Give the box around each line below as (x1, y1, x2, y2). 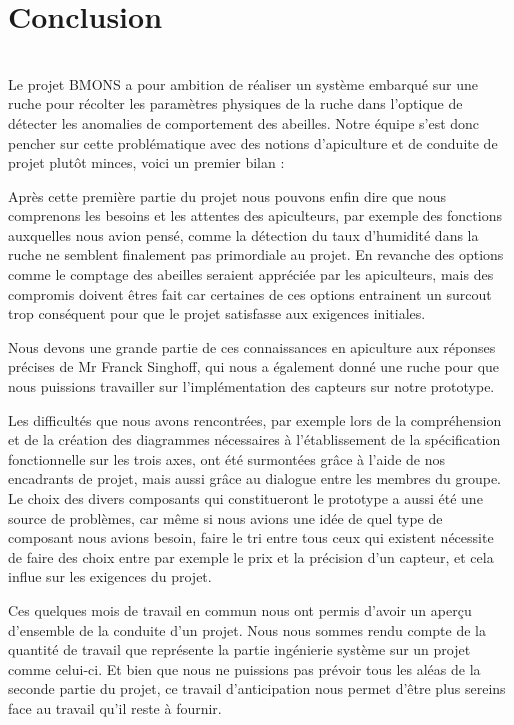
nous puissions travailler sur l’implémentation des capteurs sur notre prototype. (8, 376, 495, 397)
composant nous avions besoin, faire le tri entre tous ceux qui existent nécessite (8, 527, 494, 548)
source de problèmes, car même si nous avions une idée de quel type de (8, 507, 443, 528)
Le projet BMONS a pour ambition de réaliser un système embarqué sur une (8, 73, 478, 94)
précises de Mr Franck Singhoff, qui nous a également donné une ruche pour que (8, 356, 500, 377)
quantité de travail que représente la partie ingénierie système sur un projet (8, 639, 471, 660)
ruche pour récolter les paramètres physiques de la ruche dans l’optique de (8, 93, 463, 114)
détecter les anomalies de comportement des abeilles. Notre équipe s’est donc (8, 112, 480, 133)
